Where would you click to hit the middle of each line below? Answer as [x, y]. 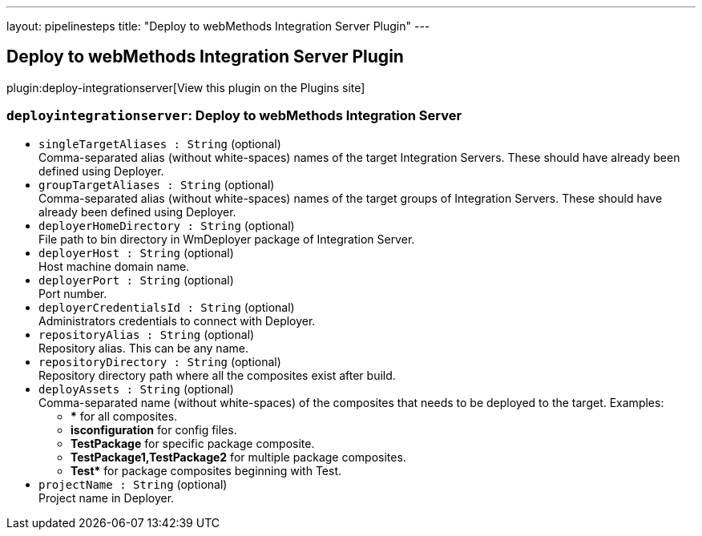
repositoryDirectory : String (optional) [160, 361]
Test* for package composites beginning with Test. [206, 470]
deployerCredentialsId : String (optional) [167, 307]
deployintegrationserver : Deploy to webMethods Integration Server [234, 116]
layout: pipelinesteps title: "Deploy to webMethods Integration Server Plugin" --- [218, 26]
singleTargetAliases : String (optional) [160, 143]
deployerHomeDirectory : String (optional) [167, 225]
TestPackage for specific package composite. [193, 443]
